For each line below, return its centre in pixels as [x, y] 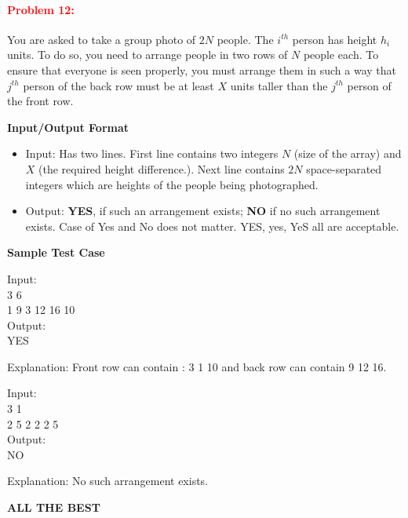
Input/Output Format [68, 127]
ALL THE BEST [54, 507]
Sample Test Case [56, 252]
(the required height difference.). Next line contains [162, 168]
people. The [245, 39]
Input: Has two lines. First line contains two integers [152, 153]
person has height [335, 39]
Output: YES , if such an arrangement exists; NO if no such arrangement [203, 211]
